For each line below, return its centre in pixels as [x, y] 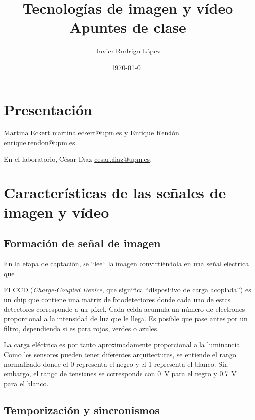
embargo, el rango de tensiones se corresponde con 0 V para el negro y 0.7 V [120, 373]
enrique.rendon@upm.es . [41, 143]
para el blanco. [26, 383]
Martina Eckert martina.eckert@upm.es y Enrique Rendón [92, 133]
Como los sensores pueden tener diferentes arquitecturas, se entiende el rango [120, 354]
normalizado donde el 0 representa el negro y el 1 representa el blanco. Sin [116, 364]
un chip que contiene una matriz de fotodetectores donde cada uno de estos [117, 299]
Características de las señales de [115, 193]
